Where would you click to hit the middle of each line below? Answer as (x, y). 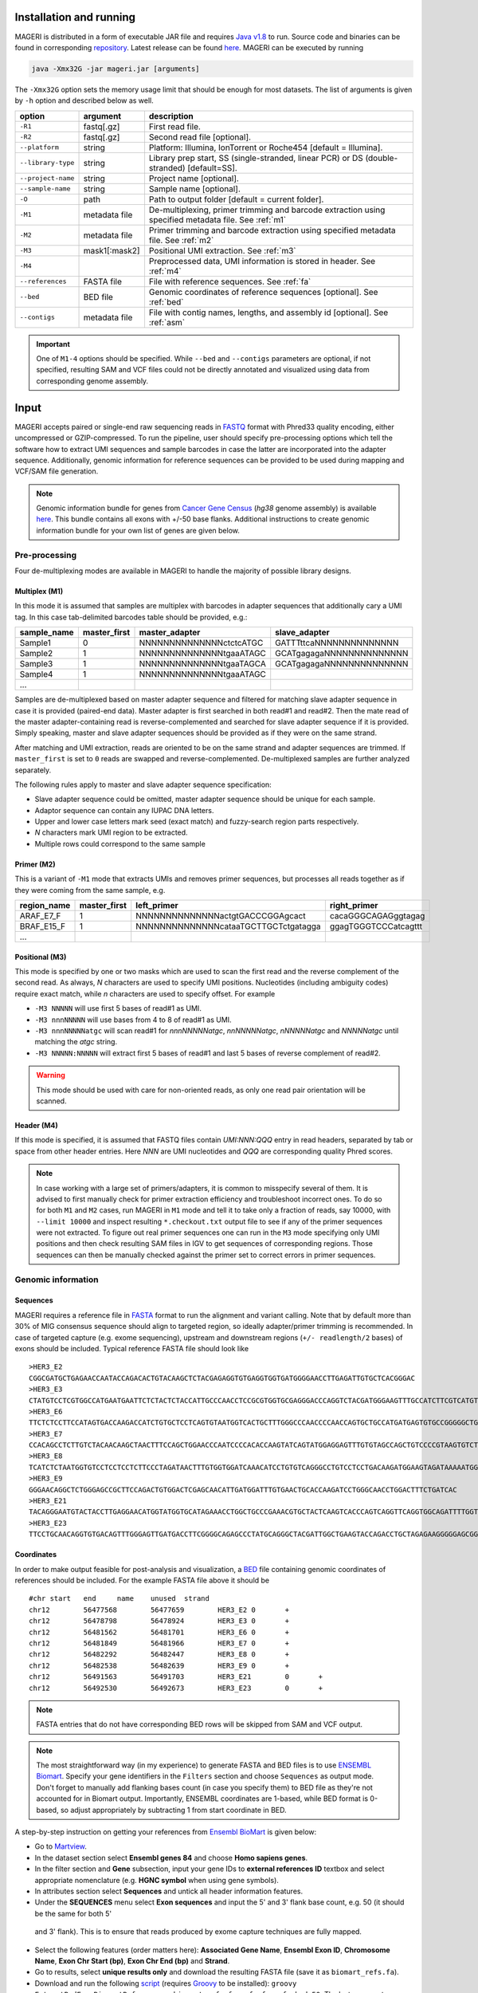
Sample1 (35, 643)
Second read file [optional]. (200, 137)
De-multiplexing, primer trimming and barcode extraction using (267, 210)
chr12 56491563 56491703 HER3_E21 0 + (176, 1677)
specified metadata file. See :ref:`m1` (217, 219)
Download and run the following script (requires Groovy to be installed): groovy (166, 1983)
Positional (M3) (41, 957)
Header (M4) (37, 1125)
